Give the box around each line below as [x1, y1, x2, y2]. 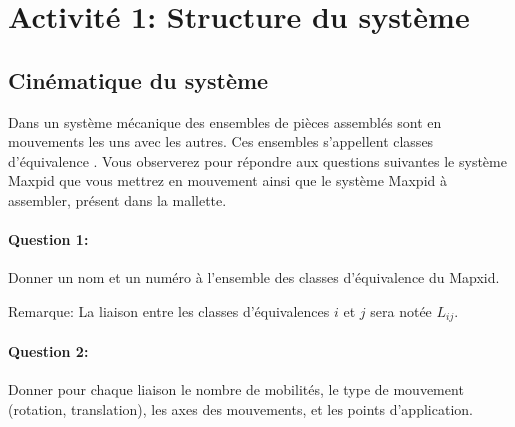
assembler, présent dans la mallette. [8, 189, 227, 210]
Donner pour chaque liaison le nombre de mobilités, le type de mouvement [8, 379, 464, 400]
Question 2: [8, 340, 89, 361]
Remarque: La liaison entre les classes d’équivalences [8, 300, 330, 321]
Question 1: [8, 229, 89, 250]
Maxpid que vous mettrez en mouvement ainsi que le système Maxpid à [8, 170, 447, 191]
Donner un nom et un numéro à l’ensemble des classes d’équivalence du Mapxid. [8, 267, 500, 288]
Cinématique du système [8, 64, 269, 95]
